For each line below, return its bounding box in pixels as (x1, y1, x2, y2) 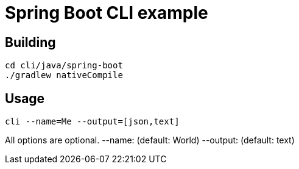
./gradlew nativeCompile (5, 70, 123, 81)
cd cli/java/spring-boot (5, 60, 123, 71)
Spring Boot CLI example (5, 2, 208, 23)
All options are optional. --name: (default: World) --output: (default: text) (5, 135, 295, 146)
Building (5, 34, 56, 50)
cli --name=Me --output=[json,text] (5, 117, 180, 127)
